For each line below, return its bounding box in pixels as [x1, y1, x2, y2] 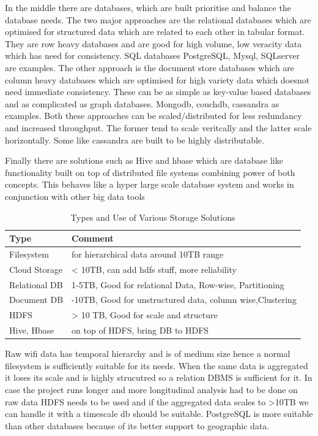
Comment [72, 232, 114, 245]
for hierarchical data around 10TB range [72, 247, 224, 260]
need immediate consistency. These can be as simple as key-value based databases [5, 85, 311, 98]
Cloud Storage [9, 262, 63, 275]
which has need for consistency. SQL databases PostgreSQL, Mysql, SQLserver [5, 49, 300, 62]
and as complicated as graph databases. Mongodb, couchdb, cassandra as [5, 97, 279, 110]
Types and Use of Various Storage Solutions [70, 210, 235, 223]
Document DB [9, 293, 64, 306]
